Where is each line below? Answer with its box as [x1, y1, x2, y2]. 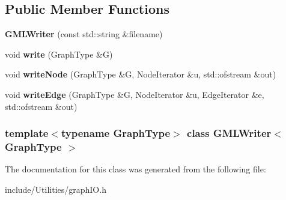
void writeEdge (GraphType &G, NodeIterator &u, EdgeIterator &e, [5, 88, 264, 100]
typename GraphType [61, 126, 171, 141]
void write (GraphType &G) [5, 47, 113, 60]
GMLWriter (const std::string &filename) [5, 28, 163, 40]
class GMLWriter [187, 126, 272, 141]
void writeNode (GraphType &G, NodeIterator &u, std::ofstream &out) [5, 68, 276, 80]
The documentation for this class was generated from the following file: [5, 163, 266, 175]
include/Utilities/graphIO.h [5, 183, 106, 195]
